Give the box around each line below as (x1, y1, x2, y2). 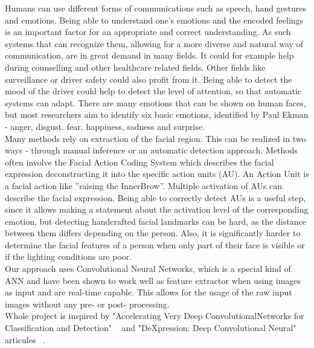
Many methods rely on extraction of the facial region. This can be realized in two (5, 132, 306, 144)
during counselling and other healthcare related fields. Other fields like (5, 60, 266, 73)
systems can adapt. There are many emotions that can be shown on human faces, (5, 96, 306, 109)
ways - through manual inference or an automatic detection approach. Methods (5, 144, 298, 156)
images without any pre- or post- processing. (5, 297, 170, 310)
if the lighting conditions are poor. (5, 250, 132, 263)
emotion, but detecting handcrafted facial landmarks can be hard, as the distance (5, 214, 306, 227)
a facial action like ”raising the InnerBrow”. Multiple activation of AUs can (5, 179, 282, 192)
